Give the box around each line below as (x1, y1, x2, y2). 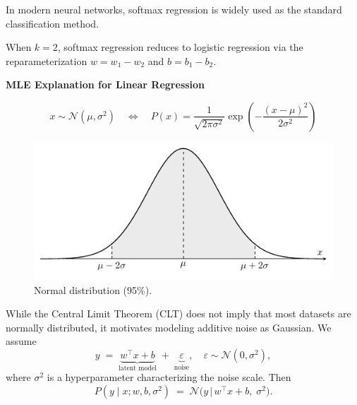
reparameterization (6, 53, 87, 68)
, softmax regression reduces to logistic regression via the (57, 40, 303, 54)
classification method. (6, 16, 99, 30)
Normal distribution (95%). (34, 282, 152, 297)
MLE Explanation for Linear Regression (6, 77, 205, 92)
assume (6, 334, 37, 348)
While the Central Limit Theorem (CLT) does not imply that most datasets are (6, 306, 351, 321)
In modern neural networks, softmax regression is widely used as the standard (6, 2, 342, 16)
